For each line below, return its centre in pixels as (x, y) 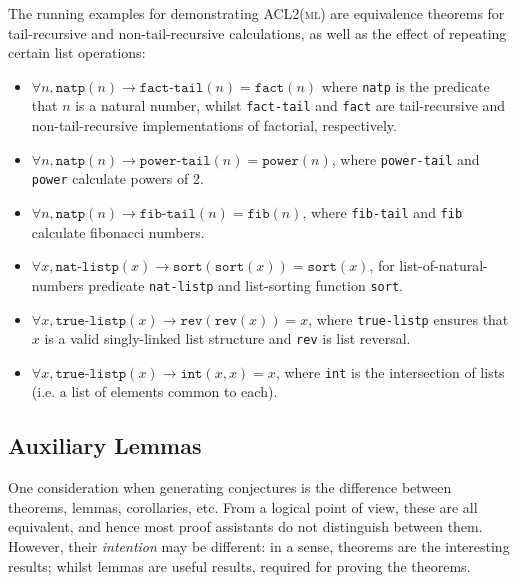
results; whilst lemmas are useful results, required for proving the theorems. (239, 565)
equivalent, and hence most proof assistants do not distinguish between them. (245, 526)
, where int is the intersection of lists (390, 371)
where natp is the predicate (405, 85)
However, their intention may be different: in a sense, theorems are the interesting (259, 546)
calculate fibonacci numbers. (118, 231)
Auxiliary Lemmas (105, 445)
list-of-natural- (443, 265)
